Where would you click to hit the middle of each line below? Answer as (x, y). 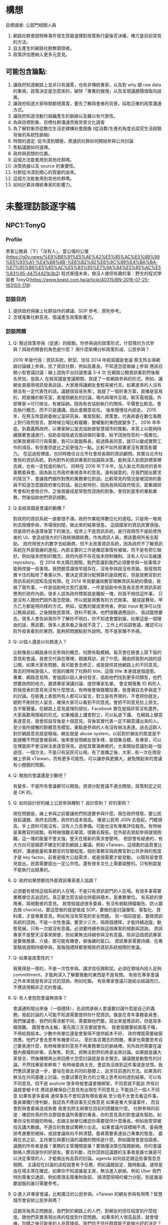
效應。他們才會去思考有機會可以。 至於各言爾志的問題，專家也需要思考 (85, 1040)
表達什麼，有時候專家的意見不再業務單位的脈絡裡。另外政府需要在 (89, 1046)
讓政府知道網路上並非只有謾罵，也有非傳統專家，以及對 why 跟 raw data (87, 84)
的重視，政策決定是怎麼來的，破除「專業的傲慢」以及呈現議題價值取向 (85, 91)
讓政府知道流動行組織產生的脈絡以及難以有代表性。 (65, 116)
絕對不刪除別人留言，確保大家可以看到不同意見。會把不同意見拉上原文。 (87, 702)
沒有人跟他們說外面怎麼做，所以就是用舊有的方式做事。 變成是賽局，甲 (90, 600)
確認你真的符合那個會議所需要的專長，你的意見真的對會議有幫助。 (89, 1115)
